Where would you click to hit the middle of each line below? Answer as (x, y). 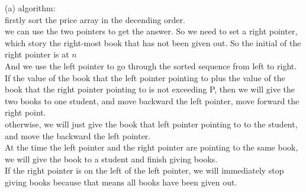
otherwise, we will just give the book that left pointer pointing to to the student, (151, 124)
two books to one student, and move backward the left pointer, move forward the (152, 100)
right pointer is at (37, 54)
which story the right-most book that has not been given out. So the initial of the (153, 42)
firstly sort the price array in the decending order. (95, 19)
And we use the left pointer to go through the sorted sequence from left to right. (151, 65)
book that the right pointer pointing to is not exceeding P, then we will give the (150, 89)
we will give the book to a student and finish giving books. (111, 159)
